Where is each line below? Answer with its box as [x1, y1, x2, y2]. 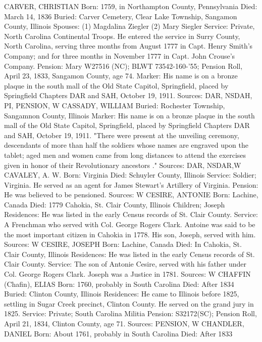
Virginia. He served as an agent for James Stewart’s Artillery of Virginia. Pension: [4, 179, 258, 190]
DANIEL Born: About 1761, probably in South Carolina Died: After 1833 [4, 328, 233, 338]
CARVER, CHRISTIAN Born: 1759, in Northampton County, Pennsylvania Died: [4, 1, 257, 11]
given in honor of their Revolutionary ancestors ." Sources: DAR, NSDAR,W [4, 159, 241, 170]
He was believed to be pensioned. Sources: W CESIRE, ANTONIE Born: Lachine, [4, 189, 258, 200]
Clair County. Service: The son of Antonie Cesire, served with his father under [4, 259, 247, 269]
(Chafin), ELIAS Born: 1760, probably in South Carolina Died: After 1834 [4, 278, 234, 289]
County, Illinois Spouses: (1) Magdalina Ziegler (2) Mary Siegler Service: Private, [4, 21, 255, 31]
